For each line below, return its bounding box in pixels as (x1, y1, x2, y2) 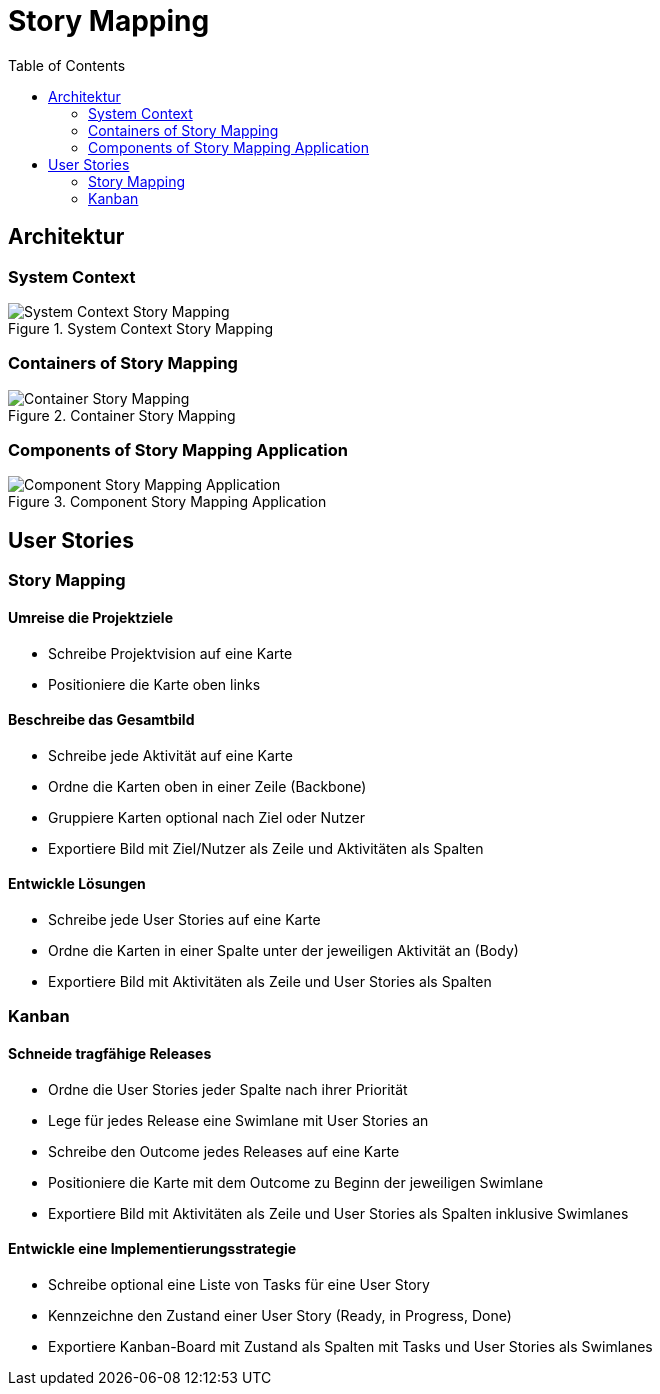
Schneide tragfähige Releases (8, 1044, 212, 1062)
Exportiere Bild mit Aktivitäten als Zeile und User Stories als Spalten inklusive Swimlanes (48, 1204, 629, 1222)
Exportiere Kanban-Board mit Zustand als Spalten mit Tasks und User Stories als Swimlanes (48, 1337, 653, 1355)
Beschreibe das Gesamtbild (8, 711, 195, 729)
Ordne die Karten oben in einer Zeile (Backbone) (48, 777, 367, 795)
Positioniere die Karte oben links (48, 675, 261, 693)
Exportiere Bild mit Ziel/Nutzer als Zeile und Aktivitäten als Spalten (48, 839, 484, 857)
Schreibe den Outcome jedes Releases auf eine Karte (48, 1142, 400, 1160)
